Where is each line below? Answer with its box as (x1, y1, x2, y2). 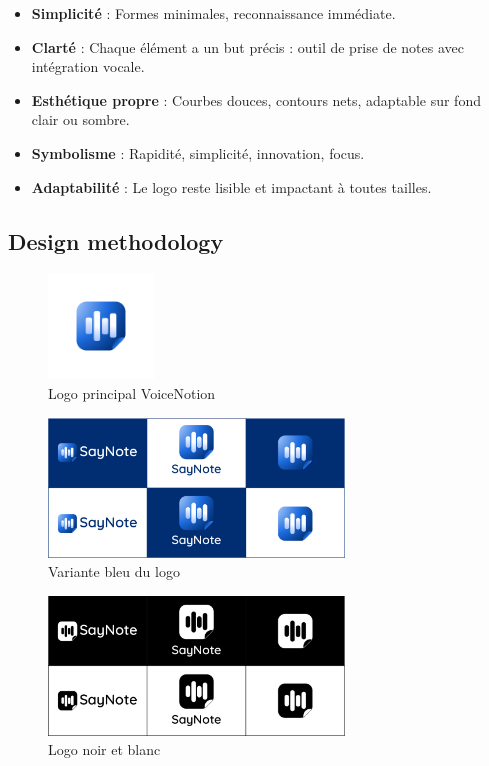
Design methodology (8, 225, 224, 256)
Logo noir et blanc (48, 739, 161, 760)
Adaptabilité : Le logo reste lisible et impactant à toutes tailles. (31, 176, 432, 197)
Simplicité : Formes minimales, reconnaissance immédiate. (31, 3, 396, 23)
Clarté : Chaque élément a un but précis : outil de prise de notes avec (31, 36, 464, 57)
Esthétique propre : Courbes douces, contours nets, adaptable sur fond (31, 89, 481, 110)
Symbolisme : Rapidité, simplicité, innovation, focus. (31, 142, 365, 163)
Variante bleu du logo (48, 561, 180, 582)
